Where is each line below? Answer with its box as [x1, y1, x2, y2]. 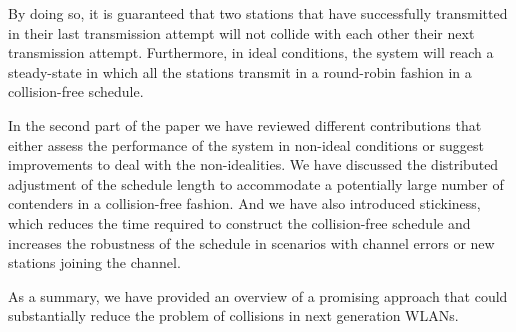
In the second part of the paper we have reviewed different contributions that [8, 114, 482, 135]
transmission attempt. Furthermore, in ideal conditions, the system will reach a [8, 42, 494, 63]
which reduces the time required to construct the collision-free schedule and [8, 212, 471, 233]
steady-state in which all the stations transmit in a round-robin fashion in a [8, 61, 472, 82]
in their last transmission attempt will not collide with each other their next [8, 22, 475, 43]
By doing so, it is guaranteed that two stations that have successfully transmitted [8, 3, 508, 23]
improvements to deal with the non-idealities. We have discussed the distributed [8, 154, 499, 175]
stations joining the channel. [8, 252, 181, 273]
